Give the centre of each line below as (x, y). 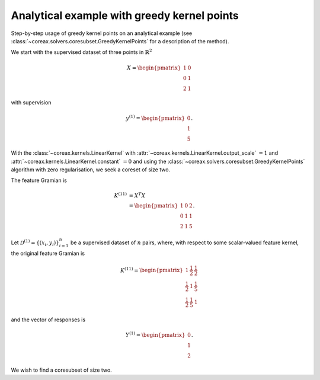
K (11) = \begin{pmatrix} (152, 270)
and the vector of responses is (48, 320)
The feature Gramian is (39, 180)
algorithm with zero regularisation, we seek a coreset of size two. (91, 170)
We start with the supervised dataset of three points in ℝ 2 (81, 52)
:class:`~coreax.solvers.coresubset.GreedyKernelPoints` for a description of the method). (120, 41)
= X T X (137, 195)
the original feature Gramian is (48, 253)
